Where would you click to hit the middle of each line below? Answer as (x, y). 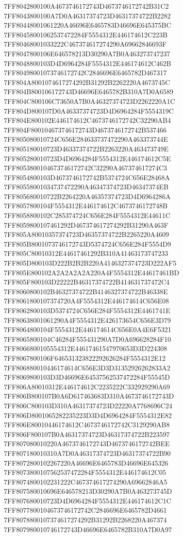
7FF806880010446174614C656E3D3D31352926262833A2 (87, 367)
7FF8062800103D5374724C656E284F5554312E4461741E (87, 310)
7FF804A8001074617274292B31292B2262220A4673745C (87, 82)
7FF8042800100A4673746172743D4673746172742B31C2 (86, 6)
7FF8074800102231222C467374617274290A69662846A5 (86, 481)
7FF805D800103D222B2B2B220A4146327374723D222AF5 (90, 263)
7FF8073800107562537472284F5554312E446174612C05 (85, 472)
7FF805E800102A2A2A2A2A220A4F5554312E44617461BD (92, 272)
